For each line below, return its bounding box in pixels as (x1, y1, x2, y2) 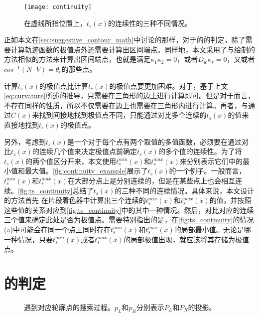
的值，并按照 (209, 195, 252, 205)
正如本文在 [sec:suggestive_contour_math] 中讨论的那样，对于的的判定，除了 (4, 34, 246, 45)
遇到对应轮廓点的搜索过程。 (24, 302, 115, 312)
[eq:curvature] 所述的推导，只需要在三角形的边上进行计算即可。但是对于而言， (4, 90, 255, 101)
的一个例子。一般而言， (169, 165, 246, 176)
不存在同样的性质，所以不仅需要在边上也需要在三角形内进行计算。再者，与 (4, 100, 248, 110)
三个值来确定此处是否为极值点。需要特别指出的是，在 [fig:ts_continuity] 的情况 (4, 214, 254, 225)
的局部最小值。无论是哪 (174, 224, 251, 234)
